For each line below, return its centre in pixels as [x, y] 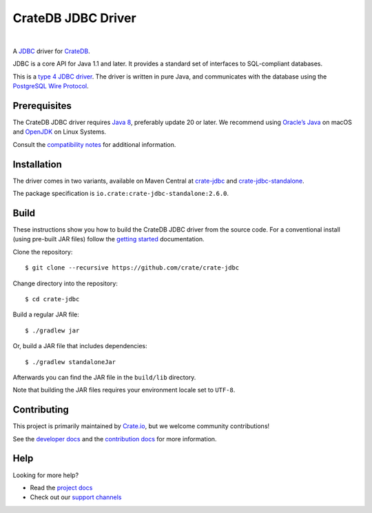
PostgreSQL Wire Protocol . [51, 86]
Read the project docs [61, 487]
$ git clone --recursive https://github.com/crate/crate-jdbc [132, 268]
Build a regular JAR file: [46, 314]
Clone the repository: [43, 252]
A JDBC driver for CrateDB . [52, 51]
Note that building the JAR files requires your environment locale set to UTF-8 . [124, 390]
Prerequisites [42, 106]
